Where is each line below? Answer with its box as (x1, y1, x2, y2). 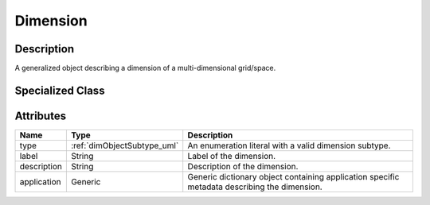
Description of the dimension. (187, 161, 299, 172)
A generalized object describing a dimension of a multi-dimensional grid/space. (14, 64, 276, 73)
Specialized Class (14, 83, 105, 97)
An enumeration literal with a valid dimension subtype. (187, 140, 391, 151)
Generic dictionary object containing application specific (187, 171, 400, 182)
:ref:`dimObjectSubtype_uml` (70, 140, 179, 151)
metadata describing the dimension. (187, 181, 322, 192)
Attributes (14, 109, 67, 122)
